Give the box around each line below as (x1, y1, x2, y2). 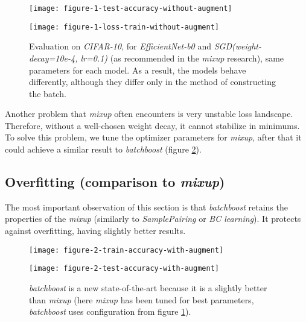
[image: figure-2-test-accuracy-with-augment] (29, 264, 219, 273)
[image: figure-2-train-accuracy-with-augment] (29, 245, 224, 254)
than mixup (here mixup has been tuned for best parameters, (29, 293, 254, 306)
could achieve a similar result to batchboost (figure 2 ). (5, 143, 202, 156)
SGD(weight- (214, 40, 261, 52)
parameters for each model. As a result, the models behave (29, 63, 246, 76)
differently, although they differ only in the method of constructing (29, 75, 276, 88)
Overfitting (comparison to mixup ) (5, 172, 225, 191)
